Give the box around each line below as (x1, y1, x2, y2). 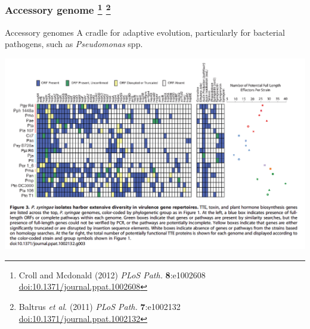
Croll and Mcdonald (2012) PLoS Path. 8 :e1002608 (18, 268, 206, 281)
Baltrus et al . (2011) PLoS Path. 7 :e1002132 (18, 300, 181, 313)
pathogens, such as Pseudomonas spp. (5, 38, 143, 50)
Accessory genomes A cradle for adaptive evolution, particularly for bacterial (5, 26, 285, 38)
